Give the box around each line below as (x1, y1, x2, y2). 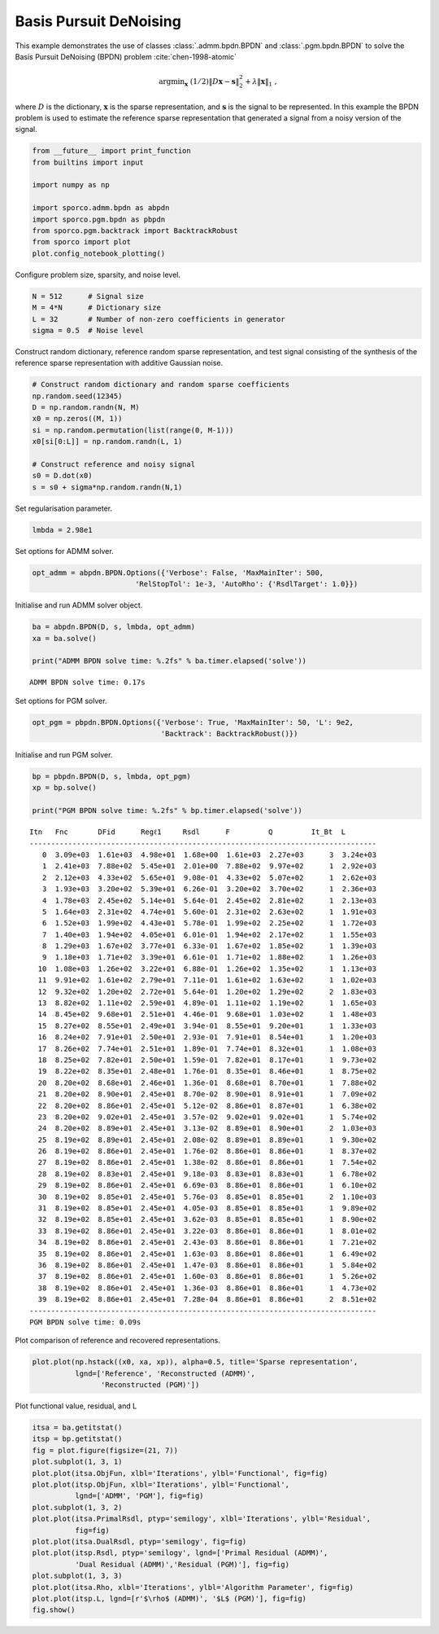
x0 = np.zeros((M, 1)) (32, 414, 123, 424)
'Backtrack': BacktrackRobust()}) (160, 729, 298, 739)
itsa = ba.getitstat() (32, 1423, 123, 1433)
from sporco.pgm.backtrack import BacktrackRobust (32, 226, 239, 235)
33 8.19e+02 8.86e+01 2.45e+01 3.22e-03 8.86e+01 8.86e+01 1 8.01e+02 (37, 1226, 377, 1236)
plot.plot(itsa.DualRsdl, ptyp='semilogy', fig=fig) (32, 1536, 247, 1546)
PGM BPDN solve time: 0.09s (29, 1317, 141, 1327)
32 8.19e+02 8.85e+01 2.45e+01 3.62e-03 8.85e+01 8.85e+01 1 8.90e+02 (37, 1215, 377, 1224)
